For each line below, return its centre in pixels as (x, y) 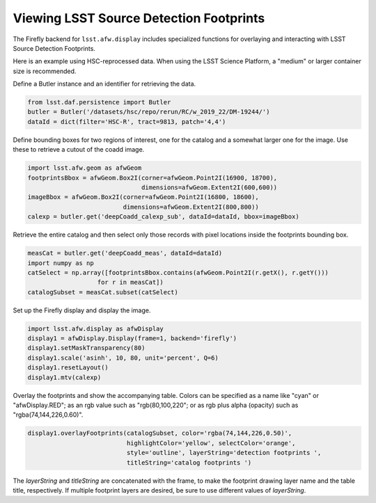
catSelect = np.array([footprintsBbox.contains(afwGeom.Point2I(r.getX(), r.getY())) (178, 272)
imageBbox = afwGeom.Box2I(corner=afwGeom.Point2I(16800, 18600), (143, 197)
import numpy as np (61, 263)
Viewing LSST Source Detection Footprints (139, 18)
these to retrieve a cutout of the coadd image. (79, 150)
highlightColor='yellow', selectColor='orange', (211, 443)
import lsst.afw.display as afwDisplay (95, 328)
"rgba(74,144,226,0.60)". (48, 415)
